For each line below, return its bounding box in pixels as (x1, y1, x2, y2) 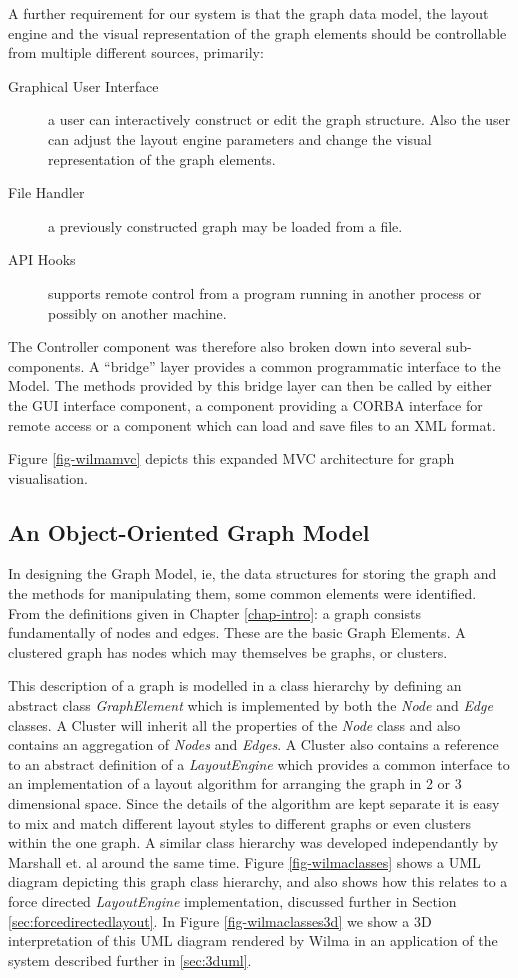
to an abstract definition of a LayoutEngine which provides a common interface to (8, 753, 510, 774)
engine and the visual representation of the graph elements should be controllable (8, 22, 507, 43)
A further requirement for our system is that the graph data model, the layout (8, 3, 489, 23)
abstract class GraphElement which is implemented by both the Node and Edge (8, 695, 493, 716)
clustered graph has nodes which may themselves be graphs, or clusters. (8, 641, 448, 662)
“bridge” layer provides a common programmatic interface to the (104, 355, 501, 376)
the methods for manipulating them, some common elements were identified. (8, 583, 477, 604)
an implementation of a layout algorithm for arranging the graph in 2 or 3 (8, 773, 462, 794)
